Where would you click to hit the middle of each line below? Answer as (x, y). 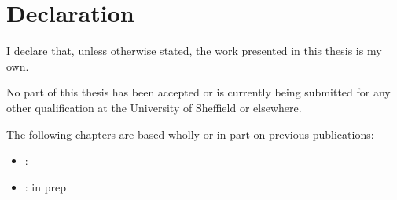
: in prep (45, 186)
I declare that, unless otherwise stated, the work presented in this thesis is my (194, 51)
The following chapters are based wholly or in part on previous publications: (190, 134)
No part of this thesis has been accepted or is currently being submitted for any (198, 92)
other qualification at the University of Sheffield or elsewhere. (154, 107)
